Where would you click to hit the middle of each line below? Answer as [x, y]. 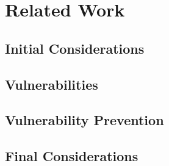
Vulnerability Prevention [84, 120]
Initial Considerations [75, 48]
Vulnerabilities [52, 84]
